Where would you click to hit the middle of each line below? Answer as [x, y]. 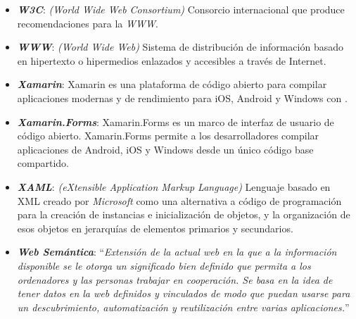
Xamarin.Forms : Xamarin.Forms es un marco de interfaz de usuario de [176, 121]
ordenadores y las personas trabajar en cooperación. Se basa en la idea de [175, 279]
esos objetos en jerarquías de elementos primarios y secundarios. [155, 228]
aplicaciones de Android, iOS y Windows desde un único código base [165, 149]
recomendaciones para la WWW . [88, 23]
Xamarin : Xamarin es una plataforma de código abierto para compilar [172, 84]
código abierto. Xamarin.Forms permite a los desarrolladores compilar [168, 136]
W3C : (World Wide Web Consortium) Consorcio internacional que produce [181, 9]
